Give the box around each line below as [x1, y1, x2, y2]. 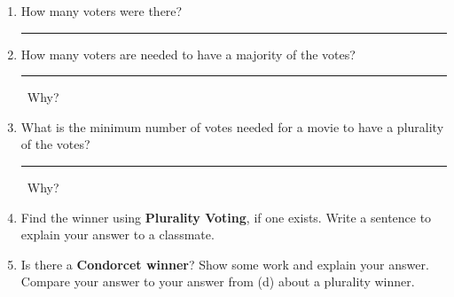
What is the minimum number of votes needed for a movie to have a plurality [20, 117, 444, 136]
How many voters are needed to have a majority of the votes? [20, 44, 356, 63]
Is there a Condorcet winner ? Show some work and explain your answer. [20, 254, 429, 273]
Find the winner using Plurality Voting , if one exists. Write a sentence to [20, 207, 432, 226]
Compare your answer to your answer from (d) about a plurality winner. [20, 272, 415, 291]
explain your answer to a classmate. [20, 225, 215, 244]
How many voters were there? [20, 2, 183, 20]
